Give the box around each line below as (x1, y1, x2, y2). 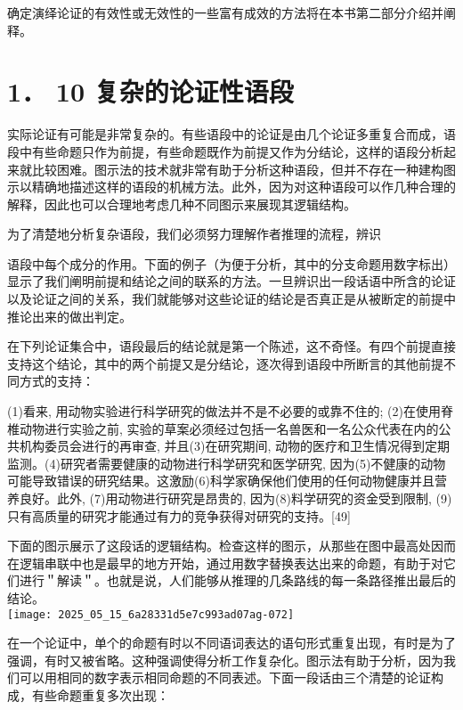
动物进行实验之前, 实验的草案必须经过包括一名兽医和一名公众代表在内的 (19, 419, 439, 437)
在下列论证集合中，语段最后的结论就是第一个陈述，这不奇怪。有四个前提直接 (7, 337, 456, 355)
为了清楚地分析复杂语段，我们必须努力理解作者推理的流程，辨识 (7, 224, 381, 243)
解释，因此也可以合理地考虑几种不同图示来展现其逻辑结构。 (7, 194, 356, 213)
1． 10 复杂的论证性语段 (7, 73, 294, 110)
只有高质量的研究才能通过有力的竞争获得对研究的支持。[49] (7, 506, 351, 525)
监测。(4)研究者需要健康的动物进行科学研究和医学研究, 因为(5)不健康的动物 (7, 453, 446, 472)
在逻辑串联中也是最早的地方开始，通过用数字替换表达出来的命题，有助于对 (7, 553, 443, 572)
